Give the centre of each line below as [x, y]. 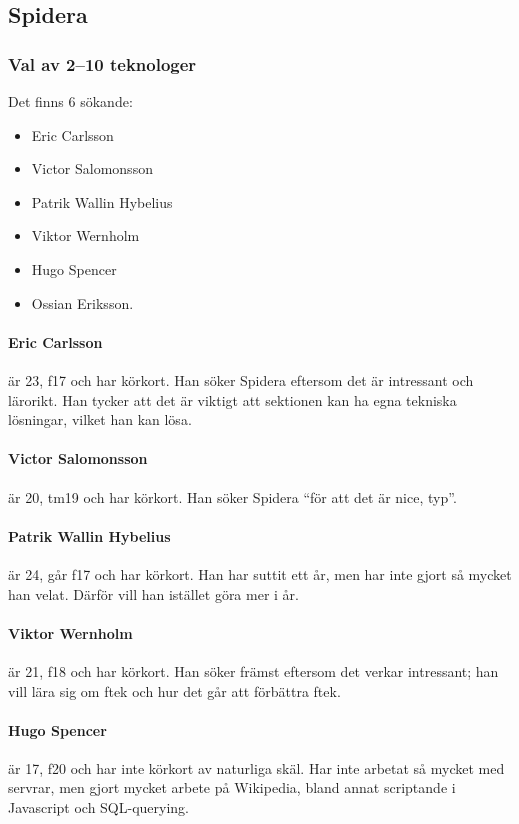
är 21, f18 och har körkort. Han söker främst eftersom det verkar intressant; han [253, 670]
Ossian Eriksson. [82, 302]
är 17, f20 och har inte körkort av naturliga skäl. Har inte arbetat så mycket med [256, 767]
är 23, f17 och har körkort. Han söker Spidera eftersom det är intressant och [241, 379]
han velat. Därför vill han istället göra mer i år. [153, 593]
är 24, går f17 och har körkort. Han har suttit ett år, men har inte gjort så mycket [260, 573]
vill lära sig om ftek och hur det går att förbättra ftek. [174, 690]
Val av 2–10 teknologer [102, 63]
